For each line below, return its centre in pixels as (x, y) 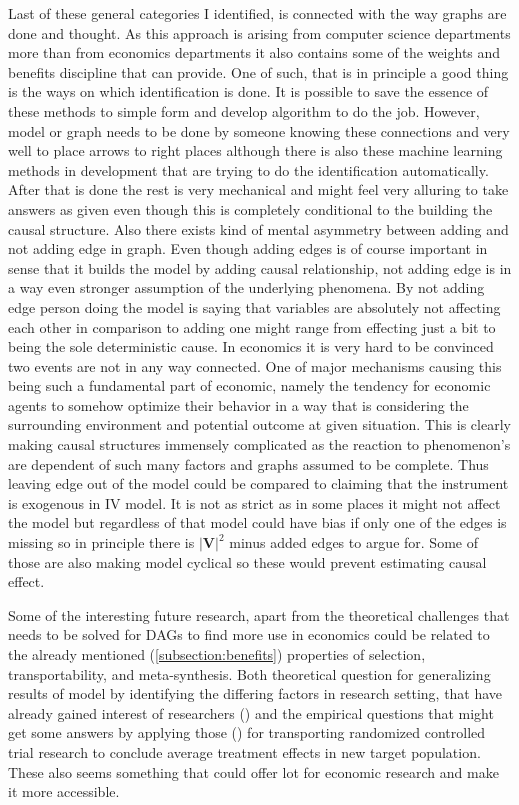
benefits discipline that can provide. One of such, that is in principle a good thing (258, 71)
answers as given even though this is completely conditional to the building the (250, 208)
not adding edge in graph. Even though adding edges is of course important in (248, 248)
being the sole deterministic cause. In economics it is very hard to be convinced (251, 346)
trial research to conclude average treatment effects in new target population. (244, 751)
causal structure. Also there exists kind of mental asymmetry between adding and (258, 228)
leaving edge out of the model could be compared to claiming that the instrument (258, 483)
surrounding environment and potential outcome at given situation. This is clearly (259, 424)
